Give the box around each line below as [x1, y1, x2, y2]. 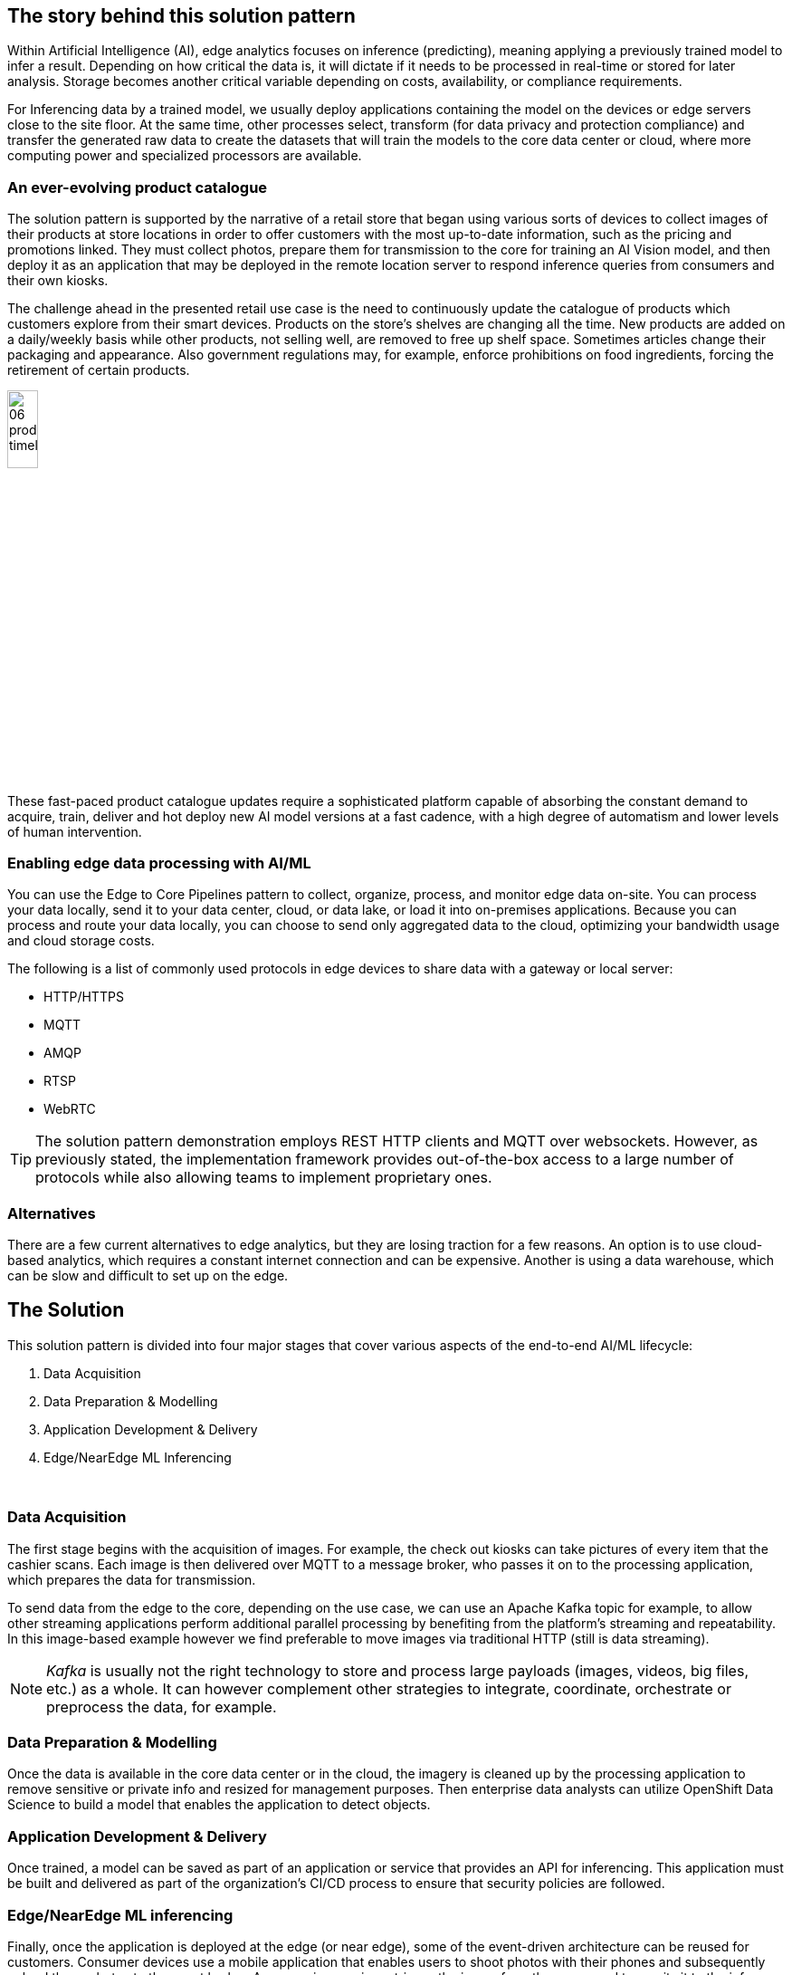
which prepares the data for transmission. [7, 1571, 256, 1587]
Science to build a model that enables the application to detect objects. [7, 1797, 431, 1813]
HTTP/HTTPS [43, 989, 124, 1005]
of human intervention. [7, 823, 142, 839]
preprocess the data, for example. [46, 1697, 277, 1716]
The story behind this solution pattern [7, 5, 356, 27]
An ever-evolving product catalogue [7, 177, 268, 197]
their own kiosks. [7, 273, 109, 289]
